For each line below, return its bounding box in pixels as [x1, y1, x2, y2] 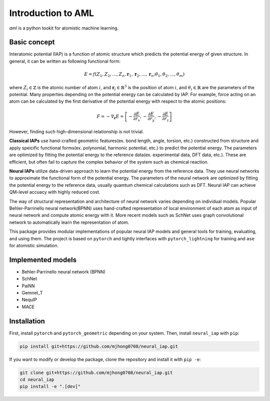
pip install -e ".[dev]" [19, 383, 81, 389]
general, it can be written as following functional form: [9, 58, 121, 64]
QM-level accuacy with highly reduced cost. [9, 189, 100, 195]
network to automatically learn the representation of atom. [9, 219, 129, 225]
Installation [9, 317, 45, 325]
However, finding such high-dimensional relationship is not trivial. [9, 129, 144, 135]
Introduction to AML [9, 8, 94, 19]
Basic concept [9, 38, 55, 47]
